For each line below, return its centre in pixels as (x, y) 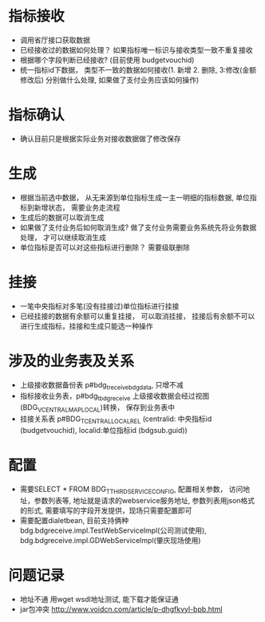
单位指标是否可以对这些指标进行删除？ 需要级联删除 (105, 247)
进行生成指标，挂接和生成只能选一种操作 (86, 326)
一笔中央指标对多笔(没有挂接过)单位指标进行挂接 (99, 306)
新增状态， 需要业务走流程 (77, 207)
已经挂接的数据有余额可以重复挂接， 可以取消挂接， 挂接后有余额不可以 (137, 316)
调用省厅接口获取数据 (55, 40)
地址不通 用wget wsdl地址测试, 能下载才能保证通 (99, 599)
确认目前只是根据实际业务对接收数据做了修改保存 (100, 138)
